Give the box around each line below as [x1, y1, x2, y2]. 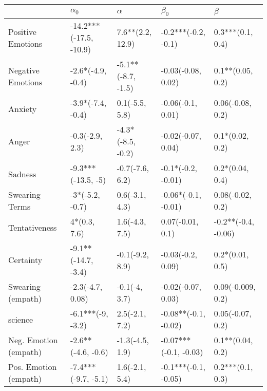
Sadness [8, 167, 36, 180]
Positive [8, 25, 36, 38]
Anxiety [8, 102, 37, 115]
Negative [8, 64, 40, 76]
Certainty [8, 254, 43, 266]
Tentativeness [8, 221, 57, 233]
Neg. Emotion [8, 334, 58, 346]
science [8, 313, 33, 325]
